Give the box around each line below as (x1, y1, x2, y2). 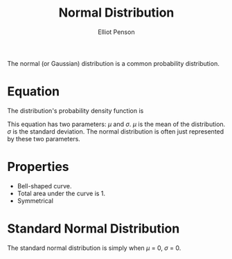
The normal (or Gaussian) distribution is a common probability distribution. (7, 59, 220, 67)
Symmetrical (17, 196, 54, 205)
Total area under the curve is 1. (17, 189, 106, 197)
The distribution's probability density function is (7, 106, 144, 115)
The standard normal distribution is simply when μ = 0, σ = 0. (7, 244, 181, 252)
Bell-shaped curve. (17, 181, 72, 190)
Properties (7, 159, 69, 175)
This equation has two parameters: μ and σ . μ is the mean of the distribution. (7, 120, 226, 128)
